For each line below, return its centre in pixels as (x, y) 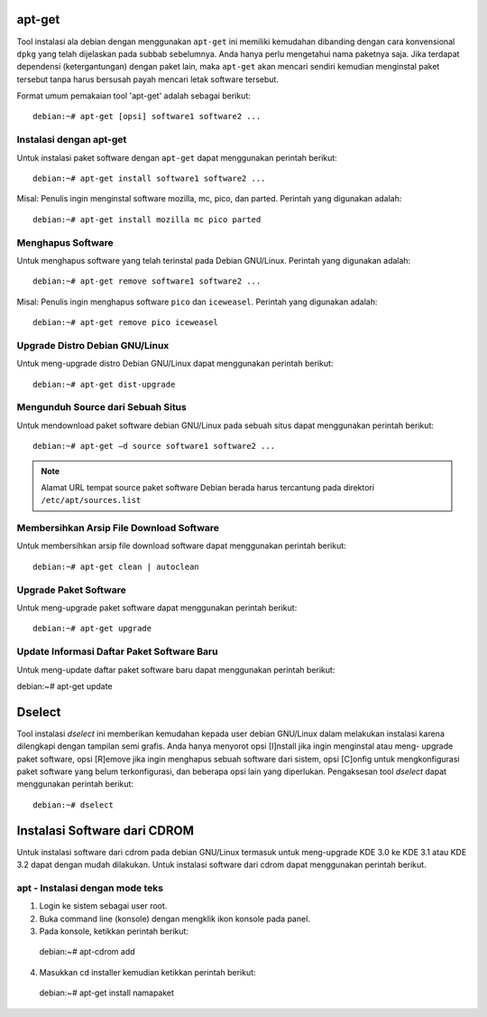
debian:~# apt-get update (64, 686)
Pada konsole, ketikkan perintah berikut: (114, 931)
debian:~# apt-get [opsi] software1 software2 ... (147, 117)
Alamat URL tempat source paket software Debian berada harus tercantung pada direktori (207, 487)
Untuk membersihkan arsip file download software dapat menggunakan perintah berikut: (181, 546)
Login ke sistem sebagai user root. (103, 906)
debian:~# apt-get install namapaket (107, 993)
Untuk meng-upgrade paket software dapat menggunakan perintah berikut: (157, 608)
